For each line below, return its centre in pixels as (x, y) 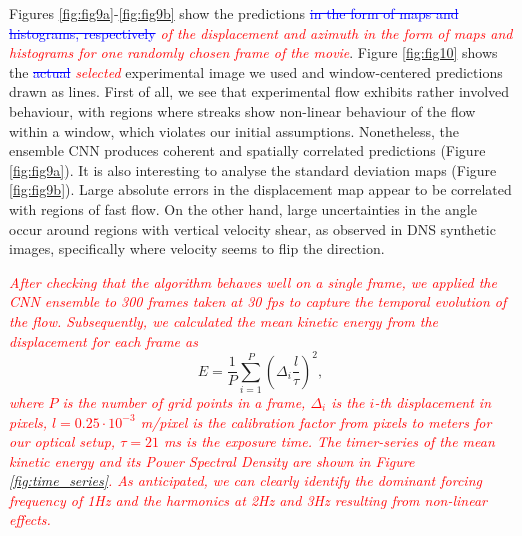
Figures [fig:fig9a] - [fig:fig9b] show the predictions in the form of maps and (234, 13)
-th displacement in (433, 401)
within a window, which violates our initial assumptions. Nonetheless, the (234, 130)
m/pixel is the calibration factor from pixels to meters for (316, 421)
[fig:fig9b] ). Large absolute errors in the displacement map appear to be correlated (260, 189)
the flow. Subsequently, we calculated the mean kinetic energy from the (224, 320)
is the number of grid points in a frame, (184, 401)
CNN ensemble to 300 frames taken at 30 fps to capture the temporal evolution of (258, 301)
